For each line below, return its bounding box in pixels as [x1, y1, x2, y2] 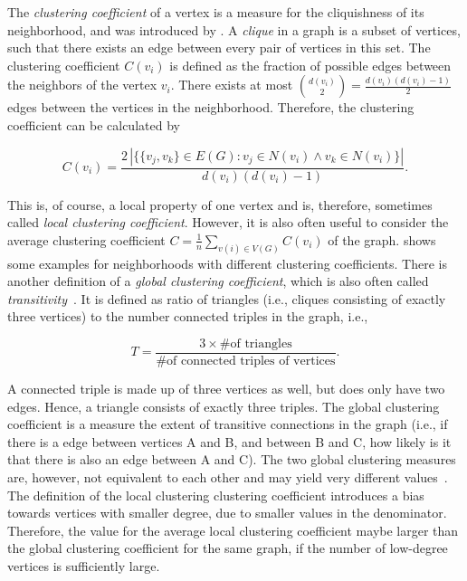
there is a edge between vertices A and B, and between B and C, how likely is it [7, 432, 452, 451]
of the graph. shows [328, 230, 436, 249]
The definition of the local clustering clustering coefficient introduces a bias [7, 485, 424, 504]
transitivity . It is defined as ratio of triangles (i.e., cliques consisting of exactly [7, 289, 446, 308]
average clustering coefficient [7, 230, 166, 249]
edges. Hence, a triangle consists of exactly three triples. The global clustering [7, 396, 440, 415]
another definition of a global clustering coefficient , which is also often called [7, 271, 429, 290]
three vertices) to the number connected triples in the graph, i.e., [7, 307, 368, 326]
